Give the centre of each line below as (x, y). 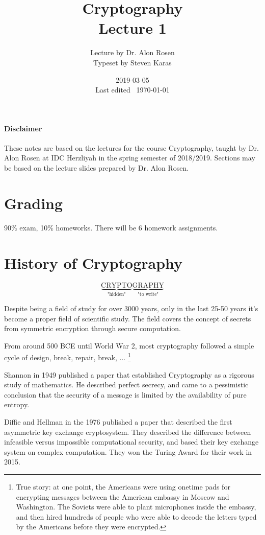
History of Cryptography (94, 262)
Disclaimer (23, 128)
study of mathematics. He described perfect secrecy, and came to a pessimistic (126, 385)
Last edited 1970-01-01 (132, 90)
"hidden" (116, 295)
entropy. (17, 404)
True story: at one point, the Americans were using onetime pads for (123, 486)
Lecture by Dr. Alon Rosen (132, 52)
